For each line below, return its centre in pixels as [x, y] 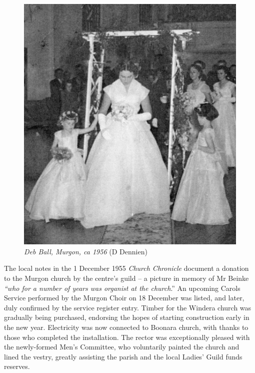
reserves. [17, 366]
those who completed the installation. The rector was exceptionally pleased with [127, 337]
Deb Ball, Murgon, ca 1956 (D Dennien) [86, 251]
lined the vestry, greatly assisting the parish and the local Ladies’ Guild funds [123, 356]
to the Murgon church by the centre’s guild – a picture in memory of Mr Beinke [126, 278]
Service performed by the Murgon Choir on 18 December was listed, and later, [124, 298]
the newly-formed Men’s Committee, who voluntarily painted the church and [122, 347]
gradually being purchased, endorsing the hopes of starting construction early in [127, 317]
